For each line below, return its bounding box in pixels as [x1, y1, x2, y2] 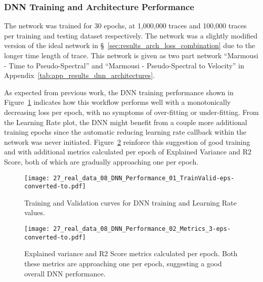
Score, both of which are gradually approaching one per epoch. [4, 156, 199, 167]
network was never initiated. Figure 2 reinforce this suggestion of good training [4, 136, 250, 147]
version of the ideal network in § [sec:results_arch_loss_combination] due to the [4, 40, 255, 51]
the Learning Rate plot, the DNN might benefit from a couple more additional [4, 116, 247, 127]
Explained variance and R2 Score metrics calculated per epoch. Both [24, 248, 238, 259]
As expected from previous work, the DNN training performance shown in [4, 87, 234, 97]
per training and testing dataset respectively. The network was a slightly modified [4, 30, 258, 41]
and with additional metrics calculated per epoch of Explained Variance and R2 [4, 146, 252, 157]
